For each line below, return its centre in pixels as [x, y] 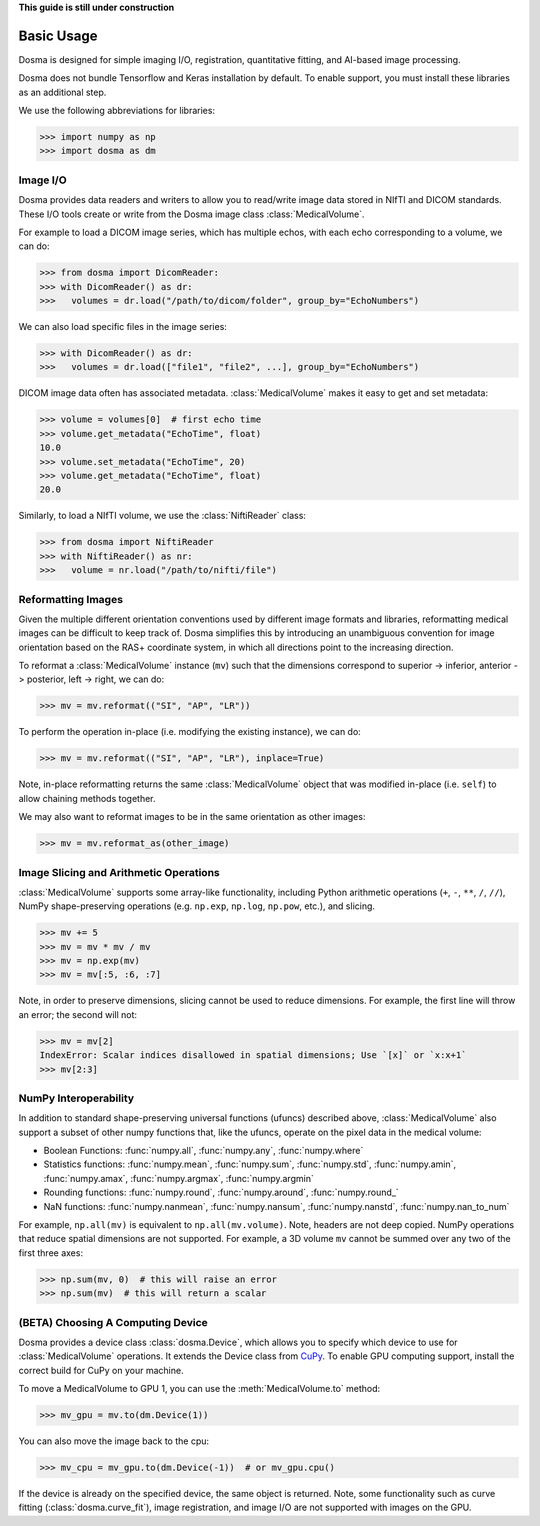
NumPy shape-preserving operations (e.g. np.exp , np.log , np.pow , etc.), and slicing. [196, 906]
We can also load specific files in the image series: [122, 327]
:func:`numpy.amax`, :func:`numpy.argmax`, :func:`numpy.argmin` [178, 1178]
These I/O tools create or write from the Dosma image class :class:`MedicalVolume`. [191, 214]
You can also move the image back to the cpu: [114, 1441]
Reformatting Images [71, 599]
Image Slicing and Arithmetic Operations [119, 872]
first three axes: [51, 1252]
